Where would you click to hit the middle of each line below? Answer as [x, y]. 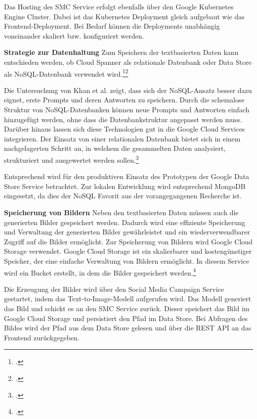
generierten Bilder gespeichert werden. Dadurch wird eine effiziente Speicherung [125, 222]
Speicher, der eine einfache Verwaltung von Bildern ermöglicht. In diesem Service [127, 260]
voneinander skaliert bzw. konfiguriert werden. [74, 35]
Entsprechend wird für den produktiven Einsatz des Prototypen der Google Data [127, 176]
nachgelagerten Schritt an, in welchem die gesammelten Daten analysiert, [115, 148]
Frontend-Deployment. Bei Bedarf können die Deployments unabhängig [112, 26]
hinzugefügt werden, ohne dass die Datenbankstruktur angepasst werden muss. [123, 119]
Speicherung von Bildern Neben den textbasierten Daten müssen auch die [121, 212]
